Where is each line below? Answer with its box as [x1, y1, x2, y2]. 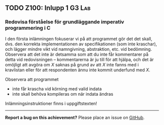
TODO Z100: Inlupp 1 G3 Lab [5, 4, 91, 12]
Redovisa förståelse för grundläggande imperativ [5, 19, 124, 25]
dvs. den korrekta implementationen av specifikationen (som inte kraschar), [5, 41, 157, 47]
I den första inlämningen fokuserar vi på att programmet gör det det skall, [5, 36, 153, 42]
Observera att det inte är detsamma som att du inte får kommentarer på [5, 51, 149, 57]
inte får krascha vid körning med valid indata [12, 85, 102, 92]
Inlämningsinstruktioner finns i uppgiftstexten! [5, 100, 98, 106]
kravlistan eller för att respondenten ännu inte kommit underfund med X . [5, 67, 150, 73]
